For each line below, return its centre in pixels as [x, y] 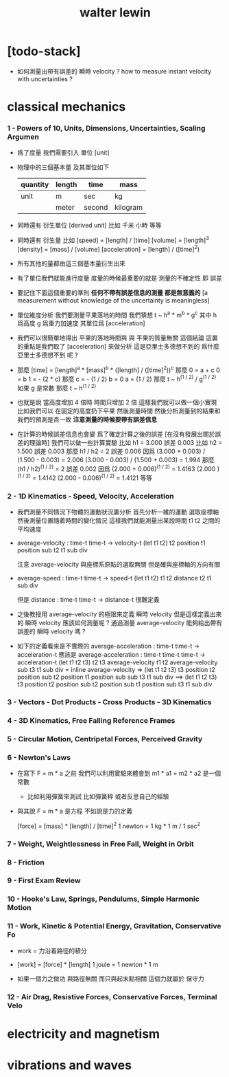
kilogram [128, 208]
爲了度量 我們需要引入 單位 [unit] [63, 153]
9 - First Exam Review [44, 880]
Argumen [23, 137]
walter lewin [115, 13]
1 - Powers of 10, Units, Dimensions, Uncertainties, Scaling [106, 129]
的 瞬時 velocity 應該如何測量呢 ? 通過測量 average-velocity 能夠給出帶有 [120, 622]
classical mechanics [67, 107]
